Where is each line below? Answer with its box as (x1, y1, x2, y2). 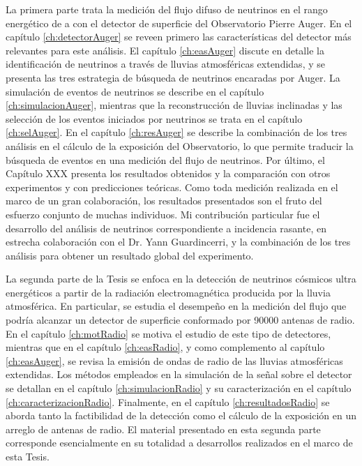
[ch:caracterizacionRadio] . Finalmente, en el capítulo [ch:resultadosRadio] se (6, 394, 330, 409)
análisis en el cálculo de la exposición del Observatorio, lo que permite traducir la (6, 138, 354, 153)
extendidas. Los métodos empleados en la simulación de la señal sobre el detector (6, 367, 352, 382)
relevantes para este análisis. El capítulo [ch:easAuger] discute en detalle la (6, 43, 324, 57)
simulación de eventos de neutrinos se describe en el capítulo (6, 84, 264, 98)
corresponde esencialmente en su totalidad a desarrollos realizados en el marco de (6, 435, 353, 450)
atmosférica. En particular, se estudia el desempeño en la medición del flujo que (6, 299, 347, 313)
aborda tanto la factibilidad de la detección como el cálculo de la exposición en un (6, 408, 356, 423)
